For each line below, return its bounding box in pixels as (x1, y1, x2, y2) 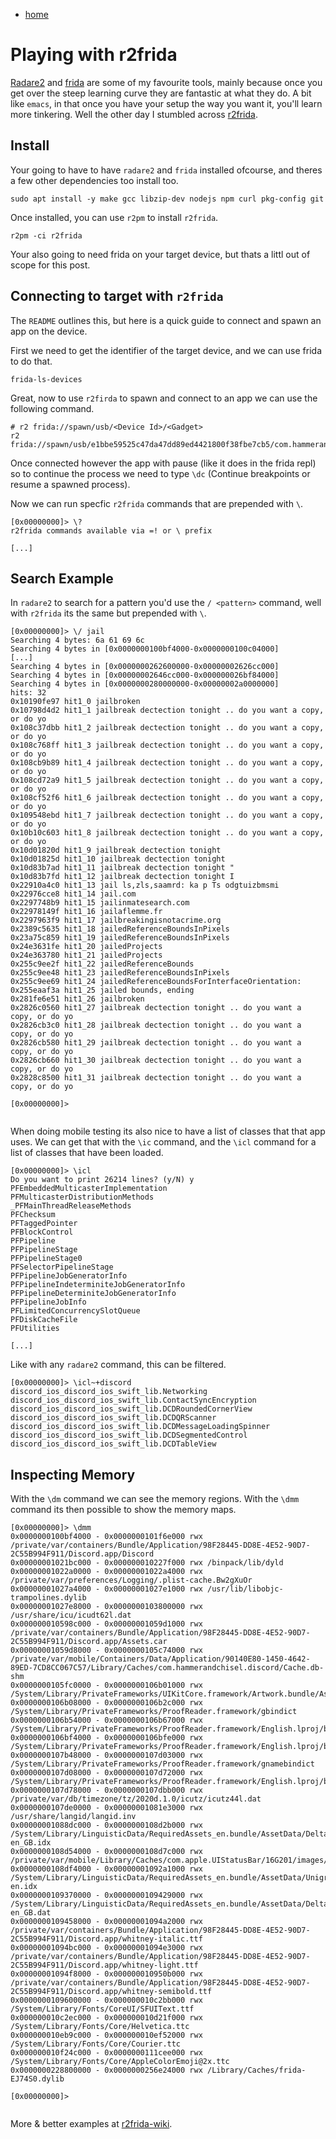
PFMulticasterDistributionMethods (10, 1192, 155, 1203)
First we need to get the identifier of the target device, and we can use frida (10, 344, 323, 356)
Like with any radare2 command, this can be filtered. (10, 1359, 227, 1371)
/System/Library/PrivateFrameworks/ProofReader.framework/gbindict (10, 1707, 298, 1717)
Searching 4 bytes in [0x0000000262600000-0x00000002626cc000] (10, 662, 280, 672)
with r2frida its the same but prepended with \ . (10, 607, 207, 619)
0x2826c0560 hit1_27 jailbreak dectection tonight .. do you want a (10, 1003, 302, 1013)
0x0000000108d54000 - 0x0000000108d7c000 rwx (10, 1847, 203, 1857)
